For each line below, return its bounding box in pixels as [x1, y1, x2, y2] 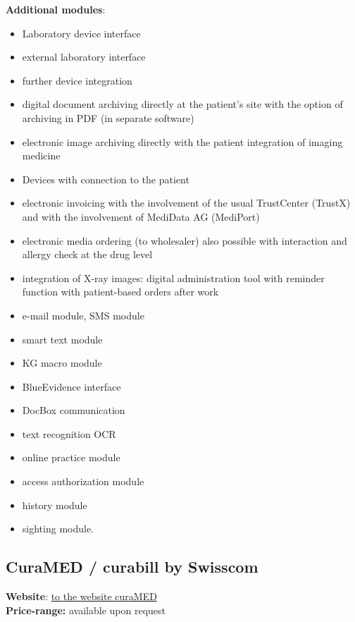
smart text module [22, 331, 103, 346]
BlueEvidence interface [22, 379, 121, 394]
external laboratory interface [22, 49, 146, 64]
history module [22, 497, 87, 512]
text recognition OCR [22, 426, 116, 441]
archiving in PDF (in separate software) [22, 110, 194, 125]
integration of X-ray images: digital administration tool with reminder [22, 270, 325, 285]
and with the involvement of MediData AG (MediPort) [22, 209, 260, 224]
